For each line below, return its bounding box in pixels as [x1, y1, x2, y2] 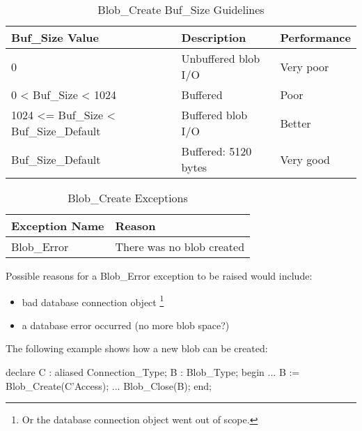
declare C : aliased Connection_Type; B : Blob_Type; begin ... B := [6, 365, 300, 379]
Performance [280, 29, 351, 45]
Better [280, 114, 311, 131]
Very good [280, 151, 331, 167]
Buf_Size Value [11, 29, 99, 45]
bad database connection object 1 [22, 292, 164, 309]
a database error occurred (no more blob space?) [22, 317, 230, 332]
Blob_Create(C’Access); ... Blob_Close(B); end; [6, 378, 212, 393]
